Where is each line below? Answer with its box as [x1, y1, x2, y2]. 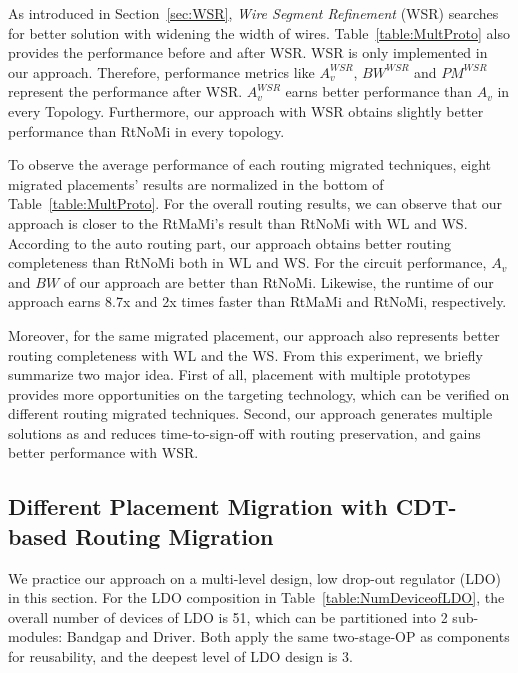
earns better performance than [285, 81, 473, 102]
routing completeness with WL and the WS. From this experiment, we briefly [8, 344, 483, 365]
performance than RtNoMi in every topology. [8, 120, 285, 141]
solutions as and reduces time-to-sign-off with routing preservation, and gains [8, 422, 481, 443]
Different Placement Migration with [8, 491, 388, 522]
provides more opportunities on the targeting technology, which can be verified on [8, 383, 510, 404]
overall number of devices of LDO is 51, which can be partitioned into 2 [8, 606, 448, 627]
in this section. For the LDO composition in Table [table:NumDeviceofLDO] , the [8, 587, 505, 608]
